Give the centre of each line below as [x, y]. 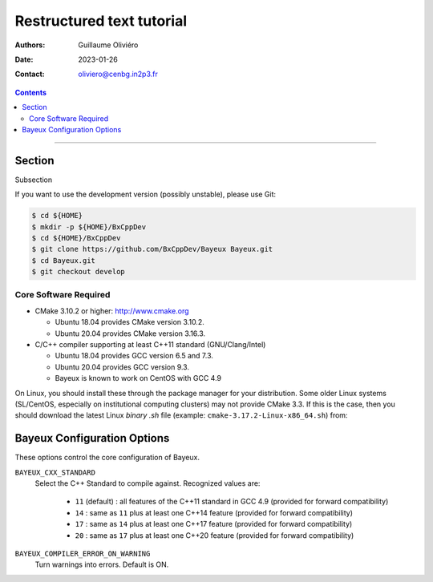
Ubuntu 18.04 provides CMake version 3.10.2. [129, 322]
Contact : [30, 74]
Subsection [34, 180]
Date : [24, 59]
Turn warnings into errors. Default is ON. [102, 564]
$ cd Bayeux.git [64, 260]
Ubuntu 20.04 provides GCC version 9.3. [122, 367]
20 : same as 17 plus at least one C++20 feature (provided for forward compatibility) [214, 535]
